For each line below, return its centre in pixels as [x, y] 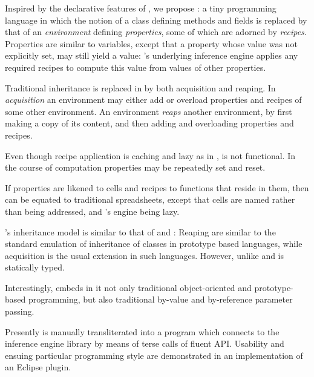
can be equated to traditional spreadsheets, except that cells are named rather [150, 199]
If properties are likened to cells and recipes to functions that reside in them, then [157, 187]
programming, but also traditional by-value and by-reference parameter [160, 299]
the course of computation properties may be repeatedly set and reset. [135, 167]
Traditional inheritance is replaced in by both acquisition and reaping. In [140, 87]
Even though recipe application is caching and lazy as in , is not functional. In [150, 155]
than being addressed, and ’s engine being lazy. [92, 211]
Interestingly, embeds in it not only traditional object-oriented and [128, 287]
